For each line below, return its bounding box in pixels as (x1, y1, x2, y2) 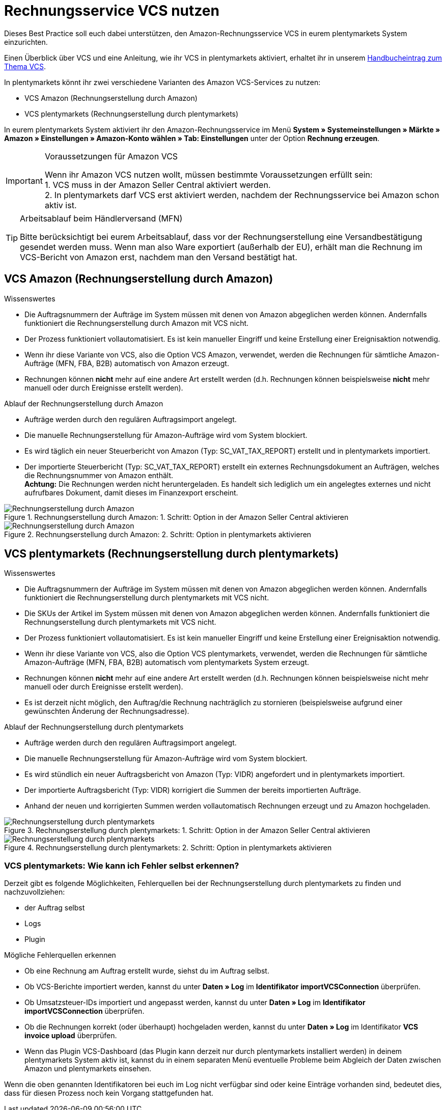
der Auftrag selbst (24, 903, 85, 912)
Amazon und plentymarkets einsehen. (24, 1064, 152, 1073)
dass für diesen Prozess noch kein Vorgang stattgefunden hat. (4, 1089, 214, 1098)
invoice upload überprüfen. (24, 1031, 117, 1040)
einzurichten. (4, 37, 48, 46)
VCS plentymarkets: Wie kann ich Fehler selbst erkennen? (4, 860, 239, 871)
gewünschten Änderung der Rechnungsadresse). (24, 707, 189, 716)
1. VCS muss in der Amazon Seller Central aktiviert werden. (44, 179, 271, 190)
